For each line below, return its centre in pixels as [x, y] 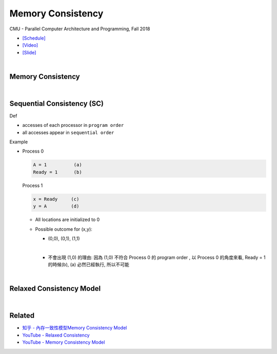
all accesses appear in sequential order [68, 132]
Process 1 [33, 185]
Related [22, 316]
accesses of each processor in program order [73, 125]
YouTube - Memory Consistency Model [64, 342]
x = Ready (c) [56, 199]
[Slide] [29, 52]
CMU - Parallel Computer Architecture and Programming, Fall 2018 [80, 29]
